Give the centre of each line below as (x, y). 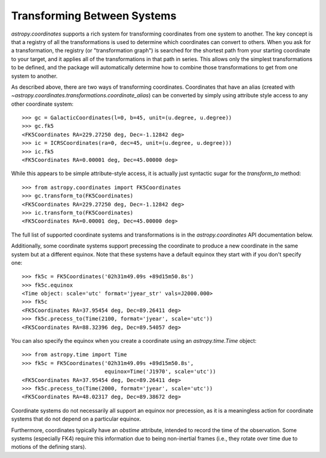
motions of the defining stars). (49, 447)
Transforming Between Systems (94, 16)
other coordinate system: (42, 104)
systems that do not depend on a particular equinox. (76, 419)
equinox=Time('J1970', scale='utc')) (161, 372)
